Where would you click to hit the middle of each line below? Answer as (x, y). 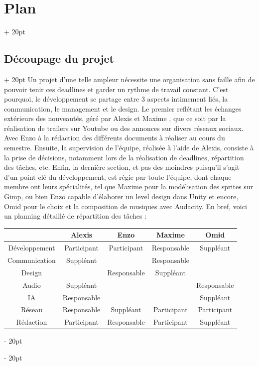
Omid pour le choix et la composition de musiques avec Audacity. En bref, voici (126, 206)
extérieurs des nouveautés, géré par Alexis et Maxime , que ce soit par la (115, 118)
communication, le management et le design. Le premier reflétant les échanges (123, 108)
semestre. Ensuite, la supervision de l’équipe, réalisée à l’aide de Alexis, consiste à (129, 148)
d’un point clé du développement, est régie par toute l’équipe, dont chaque (118, 177)
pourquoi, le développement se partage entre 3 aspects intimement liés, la (116, 99)
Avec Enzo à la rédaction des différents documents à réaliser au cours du (115, 138)
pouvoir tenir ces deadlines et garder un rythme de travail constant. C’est (116, 89)
